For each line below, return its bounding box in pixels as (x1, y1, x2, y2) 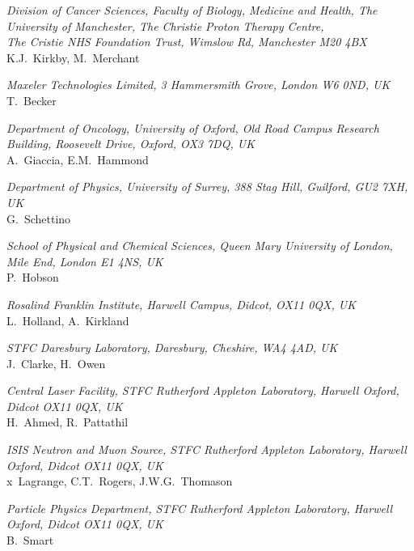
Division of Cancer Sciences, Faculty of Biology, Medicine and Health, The (6, 2, 378, 18)
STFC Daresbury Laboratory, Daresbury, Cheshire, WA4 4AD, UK (6, 339, 338, 356)
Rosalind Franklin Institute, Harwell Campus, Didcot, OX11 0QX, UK (6, 295, 356, 312)
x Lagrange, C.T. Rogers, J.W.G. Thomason (6, 473, 233, 490)
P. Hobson (6, 269, 59, 286)
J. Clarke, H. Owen (6, 354, 106, 371)
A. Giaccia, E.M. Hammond (6, 150, 149, 167)
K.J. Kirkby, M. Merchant (6, 49, 140, 66)
